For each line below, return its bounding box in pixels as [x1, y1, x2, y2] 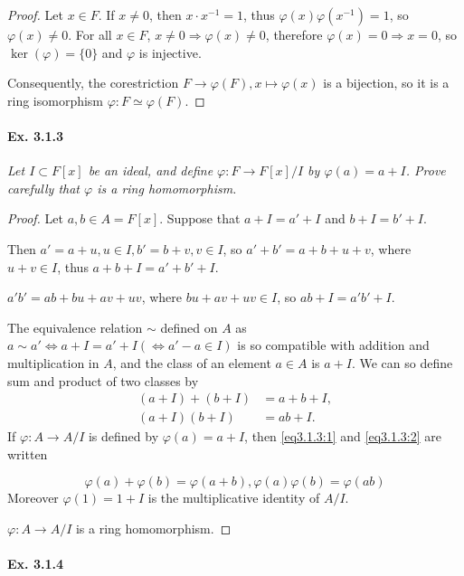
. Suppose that [159, 209, 241, 228]
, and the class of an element [112, 353, 271, 372]
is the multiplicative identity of [147, 488, 320, 507]
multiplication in [7, 353, 99, 372]
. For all [68, 25, 112, 43]
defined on [160, 317, 218, 336]
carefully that [7, 178, 80, 197]
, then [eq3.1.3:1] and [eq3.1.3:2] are [244, 427, 441, 446]
